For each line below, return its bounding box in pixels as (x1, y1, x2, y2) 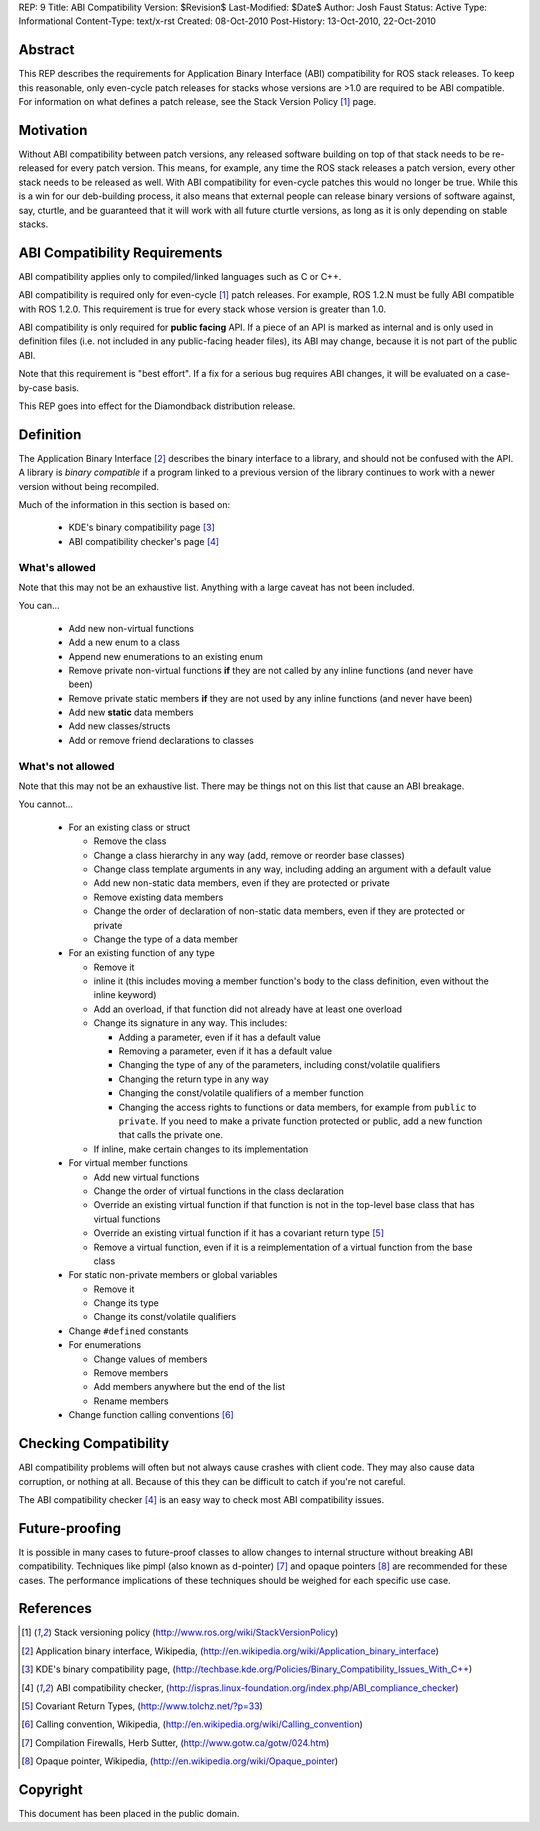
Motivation (18, 121, 88, 139)
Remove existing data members (93, 891, 224, 903)
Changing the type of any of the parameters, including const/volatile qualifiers (118, 1059, 441, 1071)
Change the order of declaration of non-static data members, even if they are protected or (93, 905, 465, 917)
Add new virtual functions (93, 1171, 200, 1183)
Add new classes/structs (68, 720, 171, 732)
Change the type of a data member (93, 933, 239, 945)
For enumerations (68, 1339, 142, 1351)
